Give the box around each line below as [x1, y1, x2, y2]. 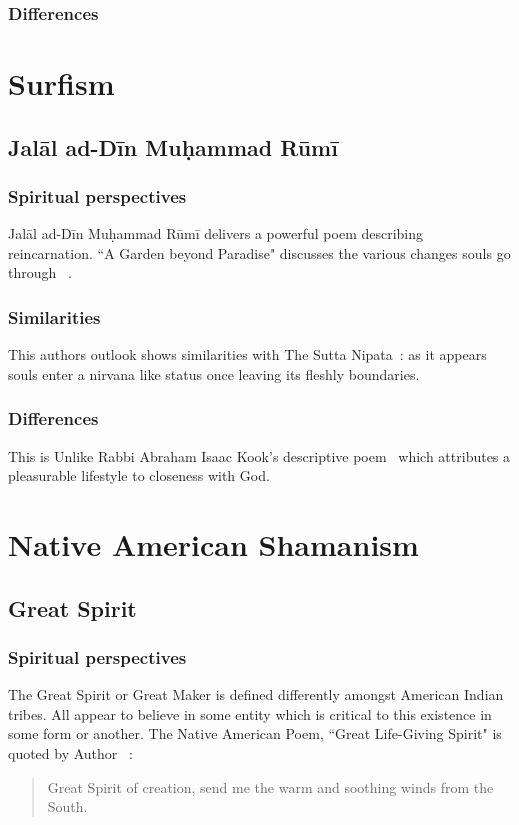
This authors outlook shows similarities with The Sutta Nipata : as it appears [8, 344, 487, 365]
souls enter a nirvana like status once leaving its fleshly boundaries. [8, 363, 420, 384]
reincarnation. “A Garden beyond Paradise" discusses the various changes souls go [8, 242, 511, 263]
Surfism [8, 63, 115, 104]
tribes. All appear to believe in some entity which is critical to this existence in [8, 703, 492, 724]
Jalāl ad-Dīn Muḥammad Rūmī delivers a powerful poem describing [8, 223, 424, 244]
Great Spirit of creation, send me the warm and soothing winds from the [47, 776, 494, 797]
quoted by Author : [8, 742, 133, 763]
